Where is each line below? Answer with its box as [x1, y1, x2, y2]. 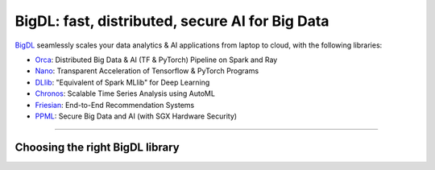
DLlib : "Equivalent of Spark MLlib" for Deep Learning [35, 77, 210, 87]
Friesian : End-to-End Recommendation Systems [35, 100, 195, 110]
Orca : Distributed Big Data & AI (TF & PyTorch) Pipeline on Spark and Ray [35, 55, 278, 64]
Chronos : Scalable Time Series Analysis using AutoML [35, 89, 215, 98]
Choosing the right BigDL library [14, 140, 180, 154]
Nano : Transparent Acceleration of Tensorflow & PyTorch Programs [35, 66, 259, 76]
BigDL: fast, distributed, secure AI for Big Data [14, 12, 329, 30]
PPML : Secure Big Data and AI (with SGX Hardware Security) [35, 111, 238, 121]
